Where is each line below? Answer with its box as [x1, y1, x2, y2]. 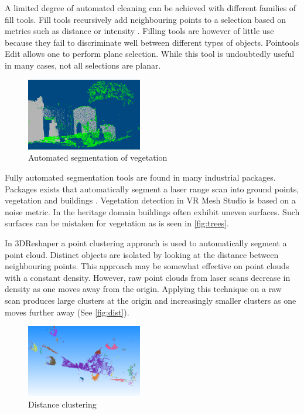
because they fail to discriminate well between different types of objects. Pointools [5, 36, 299, 48]
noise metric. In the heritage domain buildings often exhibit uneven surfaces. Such [5, 205, 300, 218]
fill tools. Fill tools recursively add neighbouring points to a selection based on [5, 13, 286, 25]
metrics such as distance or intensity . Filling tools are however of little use [5, 25, 274, 37]
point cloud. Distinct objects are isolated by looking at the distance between [5, 248, 279, 260]
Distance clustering [28, 398, 97, 410]
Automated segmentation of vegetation [28, 151, 168, 164]
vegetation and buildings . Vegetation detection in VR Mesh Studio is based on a [5, 194, 296, 206]
